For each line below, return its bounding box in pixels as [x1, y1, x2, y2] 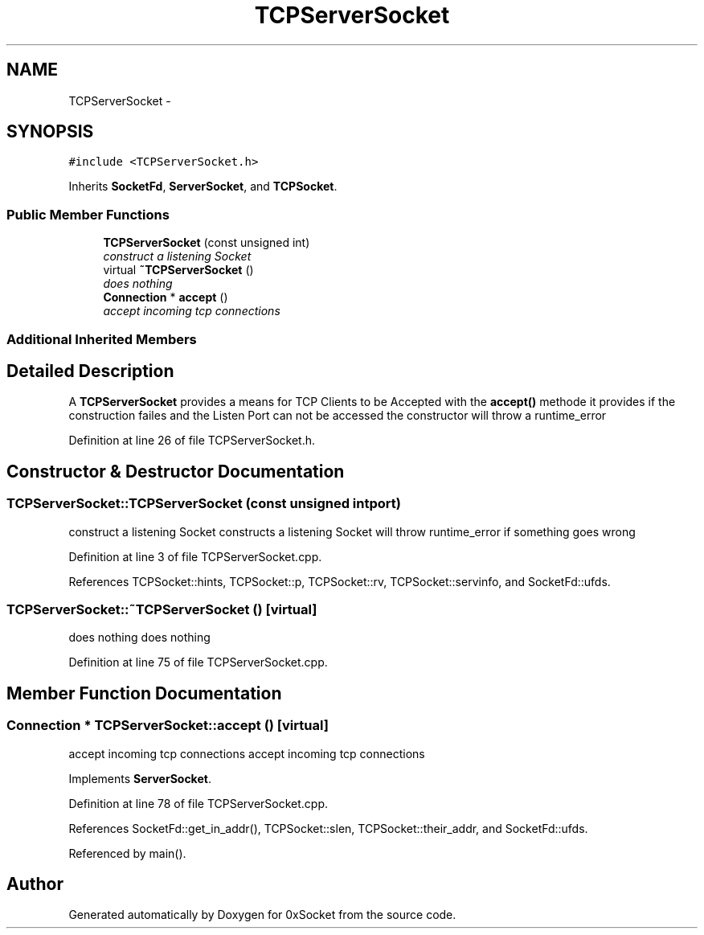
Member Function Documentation [6, 683, 282, 703]
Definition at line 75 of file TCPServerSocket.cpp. [68, 655, 328, 670]
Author [6, 874, 63, 895]
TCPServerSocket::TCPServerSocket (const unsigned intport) [6, 495, 401, 512]
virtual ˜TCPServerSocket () [103, 263, 254, 277]
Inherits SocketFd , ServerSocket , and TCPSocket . [68, 179, 338, 194]
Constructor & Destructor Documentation [6, 461, 345, 482]
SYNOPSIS [6, 121, 94, 142]
